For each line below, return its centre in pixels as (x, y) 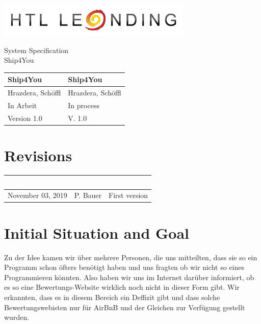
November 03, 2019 (37, 195)
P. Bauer (88, 195)
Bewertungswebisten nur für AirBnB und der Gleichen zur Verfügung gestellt (125, 307)
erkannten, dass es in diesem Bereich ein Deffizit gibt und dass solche (112, 297)
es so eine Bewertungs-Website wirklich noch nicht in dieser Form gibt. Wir (122, 287)
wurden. (17, 317)
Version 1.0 (25, 118)
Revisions (38, 155)
